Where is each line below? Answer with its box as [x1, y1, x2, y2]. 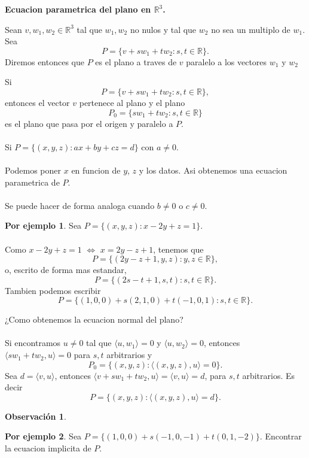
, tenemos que [153, 242, 204, 255]
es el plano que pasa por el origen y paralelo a [5, 117, 173, 129]
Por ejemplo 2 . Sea [5, 430, 82, 442]
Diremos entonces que [5, 55, 84, 68]
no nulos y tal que [130, 23, 197, 35]
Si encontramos [5, 336, 61, 349]
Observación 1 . [5, 410, 66, 422]
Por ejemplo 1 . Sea [5, 219, 82, 232]
